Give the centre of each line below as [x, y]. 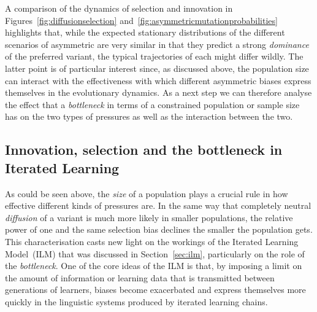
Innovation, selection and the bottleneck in [144, 150]
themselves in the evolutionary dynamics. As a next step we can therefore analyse [158, 92]
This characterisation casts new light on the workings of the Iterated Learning [152, 241]
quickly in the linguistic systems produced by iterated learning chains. [136, 301]
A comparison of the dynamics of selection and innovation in [119, 8]
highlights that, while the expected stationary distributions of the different [145, 32]
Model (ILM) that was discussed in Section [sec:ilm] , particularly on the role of [155, 253]
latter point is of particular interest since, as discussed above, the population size [157, 68]
